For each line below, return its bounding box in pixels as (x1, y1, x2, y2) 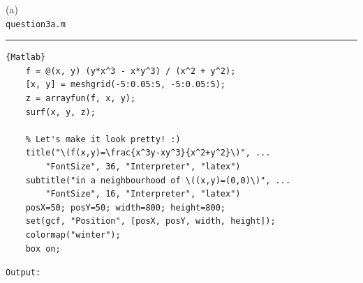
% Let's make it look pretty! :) (25, 134, 181, 144)
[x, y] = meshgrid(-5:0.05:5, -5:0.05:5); (25, 79, 225, 90)
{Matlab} (6, 52, 46, 63)
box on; (25, 243, 61, 254)
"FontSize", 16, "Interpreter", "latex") (45, 189, 241, 199)
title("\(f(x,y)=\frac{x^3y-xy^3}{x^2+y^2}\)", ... (25, 148, 271, 158)
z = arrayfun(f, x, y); (25, 93, 136, 104)
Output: (6, 268, 41, 278)
